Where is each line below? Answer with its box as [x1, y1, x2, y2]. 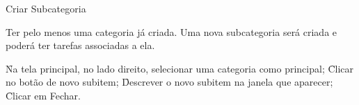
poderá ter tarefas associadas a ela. [6, 38, 155, 52]
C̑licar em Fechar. [6, 88, 81, 102]
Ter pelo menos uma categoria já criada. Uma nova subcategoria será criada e [6, 24, 337, 39]
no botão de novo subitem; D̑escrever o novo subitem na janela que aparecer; [6, 75, 333, 89]
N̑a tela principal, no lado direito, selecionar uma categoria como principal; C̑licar [6, 61, 354, 75]
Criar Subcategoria [6, 1, 86, 15]
